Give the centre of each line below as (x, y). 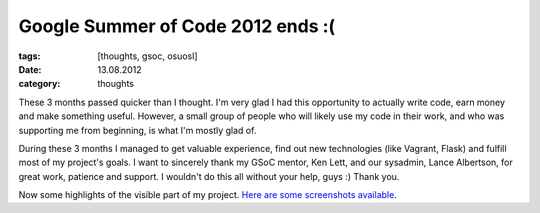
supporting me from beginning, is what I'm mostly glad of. (137, 130)
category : (39, 84)
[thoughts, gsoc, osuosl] (147, 56)
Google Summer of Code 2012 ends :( (177, 26)
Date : (30, 69)
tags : (29, 56)
